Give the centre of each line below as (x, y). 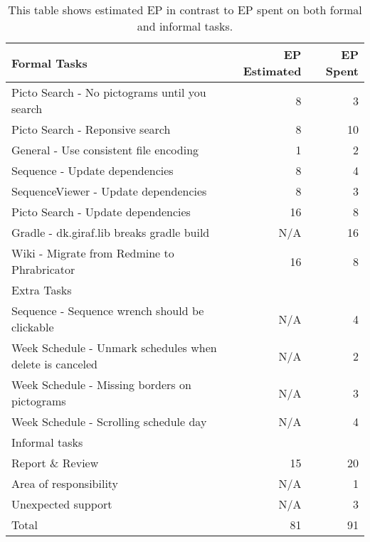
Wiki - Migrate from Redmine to (93, 253)
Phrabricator (43, 269)
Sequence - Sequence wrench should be (108, 310)
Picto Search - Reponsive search (91, 129)
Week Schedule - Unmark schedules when (114, 347)
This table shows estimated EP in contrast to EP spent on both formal (185, 10)
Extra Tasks (42, 290)
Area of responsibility (65, 483)
